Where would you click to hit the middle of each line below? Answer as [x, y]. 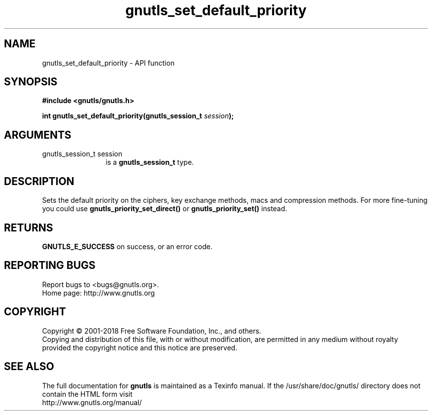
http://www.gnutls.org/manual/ [92, 402]
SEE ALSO [29, 367]
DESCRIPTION [39, 181]
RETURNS [29, 227]
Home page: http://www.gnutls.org [98, 293]
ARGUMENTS [38, 135]
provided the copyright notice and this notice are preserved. [140, 347]
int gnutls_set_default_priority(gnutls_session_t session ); [138, 116]
